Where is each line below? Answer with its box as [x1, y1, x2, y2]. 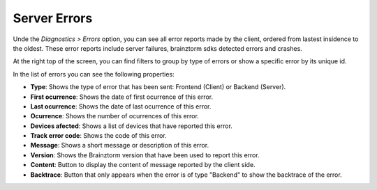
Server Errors [13, 10, 93, 26]
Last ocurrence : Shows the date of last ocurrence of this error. [30, 102, 212, 111]
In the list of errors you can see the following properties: [13, 70, 175, 78]
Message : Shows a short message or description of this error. [30, 141, 209, 150]
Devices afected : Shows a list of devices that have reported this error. [30, 122, 233, 130]
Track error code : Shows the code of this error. [30, 132, 167, 140]
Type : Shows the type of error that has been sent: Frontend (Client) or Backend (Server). [30, 83, 286, 91]
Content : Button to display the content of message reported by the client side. [30, 161, 256, 169]
